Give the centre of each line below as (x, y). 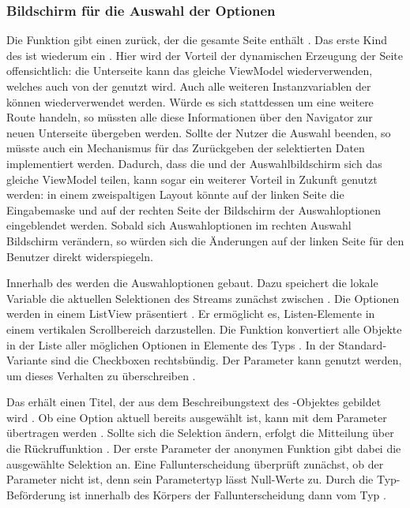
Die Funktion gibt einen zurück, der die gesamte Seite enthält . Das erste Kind (197, 40)
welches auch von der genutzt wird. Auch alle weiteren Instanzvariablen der (189, 86)
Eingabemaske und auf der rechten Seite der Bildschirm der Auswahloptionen (194, 209)
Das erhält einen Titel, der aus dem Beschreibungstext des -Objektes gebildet (194, 402)
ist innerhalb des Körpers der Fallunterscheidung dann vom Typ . (228, 494)
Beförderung (36, 494)
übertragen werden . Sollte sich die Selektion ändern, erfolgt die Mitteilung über (200, 433)
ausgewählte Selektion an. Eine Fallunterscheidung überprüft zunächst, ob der (195, 463)
